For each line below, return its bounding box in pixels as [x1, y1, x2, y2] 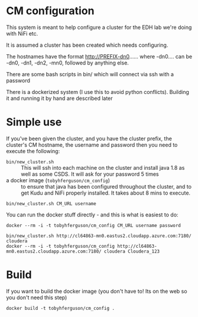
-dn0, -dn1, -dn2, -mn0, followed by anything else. [6, 59, 129, 66]
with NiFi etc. [6, 30, 38, 37]
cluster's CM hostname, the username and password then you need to [6, 141, 178, 148]
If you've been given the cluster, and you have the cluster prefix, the [6, 135, 173, 142]
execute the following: [6, 147, 60, 154]
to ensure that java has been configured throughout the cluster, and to [21, 183, 192, 190]
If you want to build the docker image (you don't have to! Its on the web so [6, 287, 187, 295]
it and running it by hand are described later [6, 95, 113, 102]
